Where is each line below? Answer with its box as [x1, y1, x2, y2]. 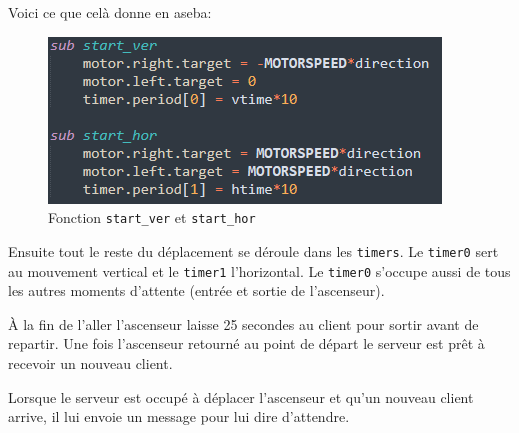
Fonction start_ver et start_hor [48, 207, 256, 228]
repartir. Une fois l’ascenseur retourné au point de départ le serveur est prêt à [8, 333, 485, 354]
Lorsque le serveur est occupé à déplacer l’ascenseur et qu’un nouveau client [8, 386, 474, 407]
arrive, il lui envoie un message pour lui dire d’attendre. [8, 406, 350, 427]
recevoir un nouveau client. [8, 352, 173, 373]
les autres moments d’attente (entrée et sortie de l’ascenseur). [8, 280, 385, 301]
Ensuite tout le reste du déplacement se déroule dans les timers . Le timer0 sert [8, 240, 499, 261]
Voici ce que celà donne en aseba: [8, 2, 212, 22]
